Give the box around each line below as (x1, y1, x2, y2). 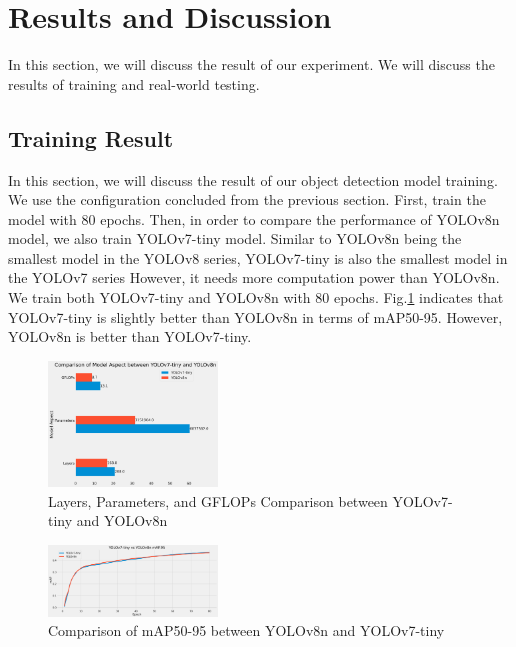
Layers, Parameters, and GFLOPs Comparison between (48, 490, 388, 511)
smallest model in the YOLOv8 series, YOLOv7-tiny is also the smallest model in (8, 247, 508, 268)
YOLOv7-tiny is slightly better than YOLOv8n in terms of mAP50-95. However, (8, 306, 503, 327)
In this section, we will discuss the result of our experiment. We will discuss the (8, 54, 495, 75)
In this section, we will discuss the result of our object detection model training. (8, 169, 498, 190)
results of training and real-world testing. (8, 73, 260, 94)
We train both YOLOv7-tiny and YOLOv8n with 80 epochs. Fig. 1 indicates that (8, 287, 504, 308)
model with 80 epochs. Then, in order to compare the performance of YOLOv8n (8, 208, 500, 229)
